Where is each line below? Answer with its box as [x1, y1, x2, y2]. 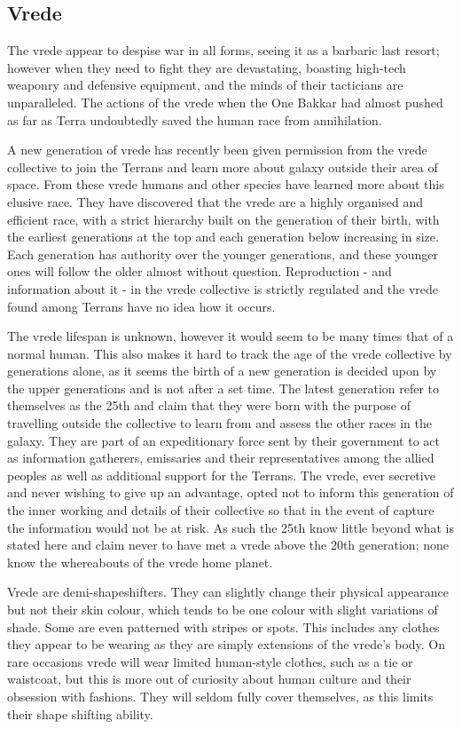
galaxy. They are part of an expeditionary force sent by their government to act [7, 431, 440, 449]
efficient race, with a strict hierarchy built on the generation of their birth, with [7, 210, 440, 228]
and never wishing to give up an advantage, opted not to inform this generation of [7, 483, 454, 502]
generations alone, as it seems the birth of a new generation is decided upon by [7, 361, 437, 380]
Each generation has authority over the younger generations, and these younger [7, 244, 439, 263]
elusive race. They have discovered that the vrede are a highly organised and [7, 192, 424, 210]
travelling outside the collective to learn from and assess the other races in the [7, 414, 432, 432]
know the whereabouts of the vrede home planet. [7, 552, 273, 571]
